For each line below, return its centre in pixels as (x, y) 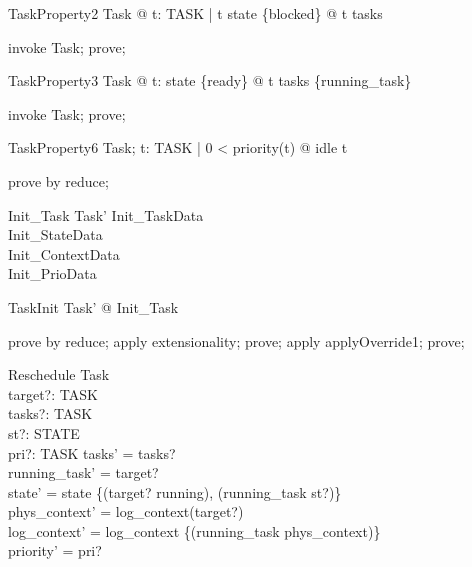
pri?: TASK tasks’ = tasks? (92, 452)
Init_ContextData (64, 253)
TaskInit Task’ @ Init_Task (93, 306)
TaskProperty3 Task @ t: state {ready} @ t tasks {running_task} (210, 80)
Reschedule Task (59, 374)
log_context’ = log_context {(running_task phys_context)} (194, 530)
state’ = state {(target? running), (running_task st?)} (175, 491)
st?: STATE (44, 432)
